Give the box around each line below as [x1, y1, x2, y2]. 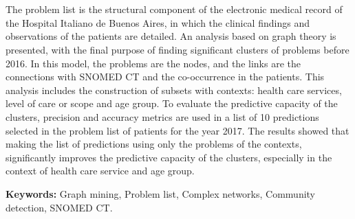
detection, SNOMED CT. [6, 200, 113, 214]
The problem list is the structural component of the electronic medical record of [6, 2, 343, 16]
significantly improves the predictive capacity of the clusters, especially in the [6, 150, 332, 164]
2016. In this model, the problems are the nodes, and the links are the [6, 56, 301, 70]
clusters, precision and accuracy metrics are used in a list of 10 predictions [6, 109, 319, 124]
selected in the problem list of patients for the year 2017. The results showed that [6, 123, 349, 137]
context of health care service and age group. [6, 163, 195, 178]
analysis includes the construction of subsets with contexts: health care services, [6, 82, 342, 97]
